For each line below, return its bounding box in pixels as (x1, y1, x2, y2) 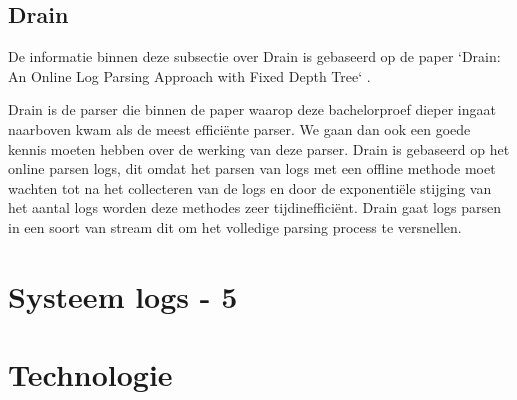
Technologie (8, 354, 173, 395)
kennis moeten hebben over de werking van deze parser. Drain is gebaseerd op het (8, 138, 510, 159)
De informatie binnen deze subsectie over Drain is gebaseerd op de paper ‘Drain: (8, 46, 501, 67)
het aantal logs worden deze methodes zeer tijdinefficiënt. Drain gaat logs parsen (8, 197, 501, 218)
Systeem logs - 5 (8, 275, 238, 316)
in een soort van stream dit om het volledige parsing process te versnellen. (8, 216, 462, 237)
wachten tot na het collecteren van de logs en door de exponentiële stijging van (8, 177, 492, 198)
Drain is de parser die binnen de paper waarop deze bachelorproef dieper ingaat (8, 99, 496, 120)
